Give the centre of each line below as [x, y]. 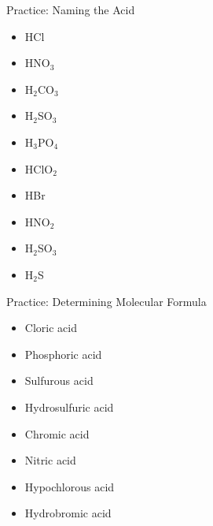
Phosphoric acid [63, 354]
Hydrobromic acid [68, 513]
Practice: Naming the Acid [71, 9]
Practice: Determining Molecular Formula [106, 301]
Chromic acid [57, 433]
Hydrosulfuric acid [69, 407]
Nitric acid [50, 460]
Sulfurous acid [59, 381]
